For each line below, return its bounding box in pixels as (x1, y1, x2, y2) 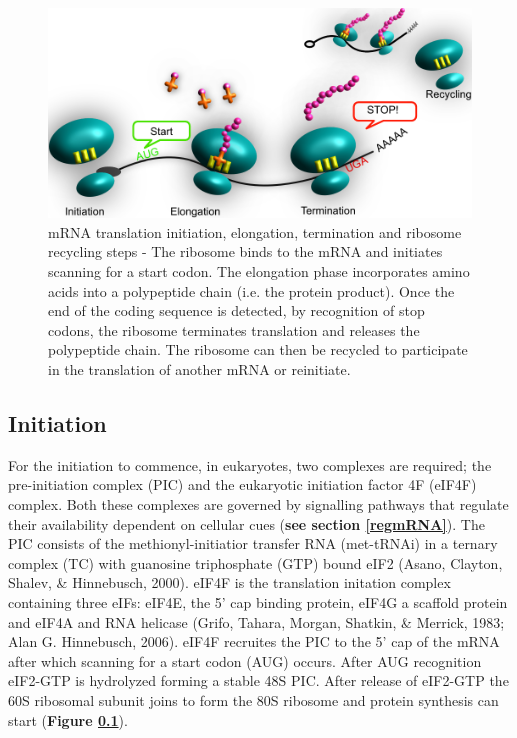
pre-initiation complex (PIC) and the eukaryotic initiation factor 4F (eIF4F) (8, 474, 477, 495)
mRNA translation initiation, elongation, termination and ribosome (48, 221, 462, 242)
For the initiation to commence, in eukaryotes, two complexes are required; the (8, 454, 492, 475)
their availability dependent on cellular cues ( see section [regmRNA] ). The (8, 513, 485, 534)
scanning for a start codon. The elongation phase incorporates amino (48, 261, 470, 282)
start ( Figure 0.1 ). (8, 709, 128, 730)
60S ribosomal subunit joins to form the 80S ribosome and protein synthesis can (8, 689, 499, 710)
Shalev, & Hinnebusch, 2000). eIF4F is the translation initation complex (8, 572, 451, 593)
